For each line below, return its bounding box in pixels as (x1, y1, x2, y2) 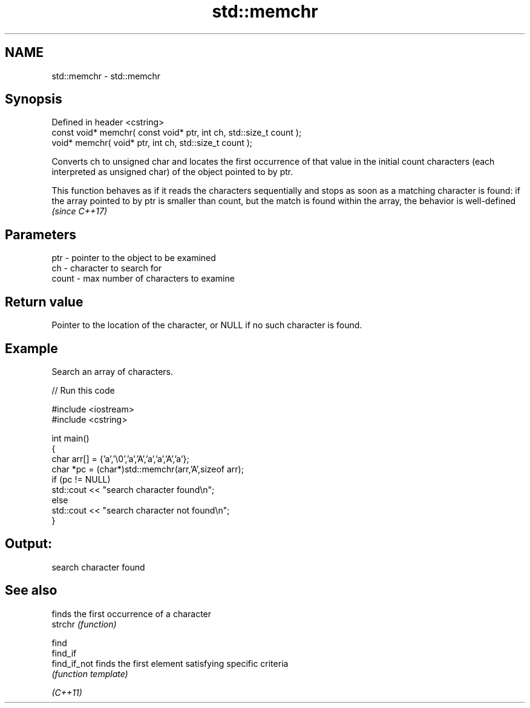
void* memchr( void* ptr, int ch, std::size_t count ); (51, 137, 253, 148)
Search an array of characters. (51, 366, 174, 377)
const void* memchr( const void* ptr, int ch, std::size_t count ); (51, 127, 302, 138)
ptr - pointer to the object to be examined (51, 253, 216, 263)
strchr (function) (51, 618, 117, 629)
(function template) (51, 668, 128, 679)
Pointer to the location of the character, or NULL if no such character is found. (51, 320, 362, 331)
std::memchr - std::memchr (51, 70, 161, 81)
